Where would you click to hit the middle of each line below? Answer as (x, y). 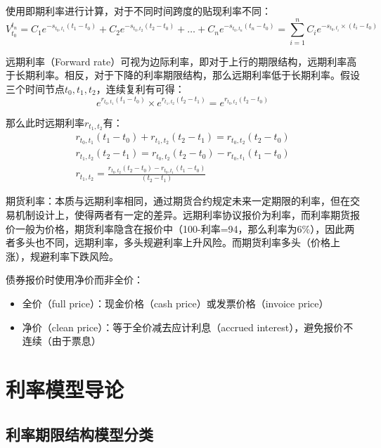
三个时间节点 (35, 88)
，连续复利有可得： (140, 88)
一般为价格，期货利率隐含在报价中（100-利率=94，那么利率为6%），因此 (180, 228)
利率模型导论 (65, 389)
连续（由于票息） (62, 341)
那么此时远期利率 (45, 122)
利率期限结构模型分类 (79, 434)
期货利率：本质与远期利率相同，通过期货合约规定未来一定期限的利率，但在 (178, 201)
